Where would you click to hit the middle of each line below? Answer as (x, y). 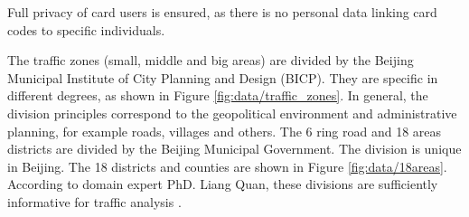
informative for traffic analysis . (94, 201)
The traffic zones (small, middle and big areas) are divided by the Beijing (211, 60)
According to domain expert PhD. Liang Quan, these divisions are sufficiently (223, 184)
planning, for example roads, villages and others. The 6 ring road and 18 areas (225, 131)
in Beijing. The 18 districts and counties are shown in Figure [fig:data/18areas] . (227, 166)
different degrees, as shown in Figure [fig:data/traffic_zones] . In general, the (218, 95)
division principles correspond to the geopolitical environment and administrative (232, 113)
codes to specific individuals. (86, 29)
